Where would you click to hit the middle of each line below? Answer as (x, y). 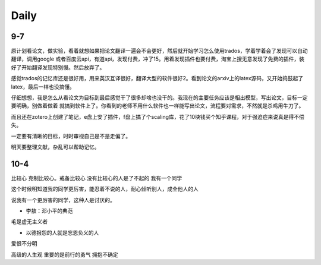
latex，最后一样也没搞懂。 (43, 87)
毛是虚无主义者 (29, 222)
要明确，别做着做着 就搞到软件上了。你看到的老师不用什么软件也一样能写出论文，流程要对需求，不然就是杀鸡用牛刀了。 (158, 106)
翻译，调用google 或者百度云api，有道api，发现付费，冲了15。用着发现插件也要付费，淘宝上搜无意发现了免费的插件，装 (158, 59)
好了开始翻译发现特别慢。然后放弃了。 (58, 67)
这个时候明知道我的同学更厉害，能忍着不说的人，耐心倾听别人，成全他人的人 (105, 189)
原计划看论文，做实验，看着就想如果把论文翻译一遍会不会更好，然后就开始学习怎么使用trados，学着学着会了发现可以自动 (160, 51)
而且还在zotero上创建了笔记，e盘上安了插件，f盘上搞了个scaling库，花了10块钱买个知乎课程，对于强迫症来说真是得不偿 (158, 116)
